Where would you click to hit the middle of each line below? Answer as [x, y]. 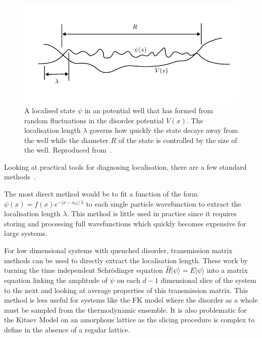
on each [128, 280]
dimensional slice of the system [208, 280]
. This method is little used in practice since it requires [152, 213]
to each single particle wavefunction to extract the [164, 203]
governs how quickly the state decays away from [164, 130]
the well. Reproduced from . [68, 150]
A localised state [50, 110]
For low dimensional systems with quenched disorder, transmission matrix [118, 250]
